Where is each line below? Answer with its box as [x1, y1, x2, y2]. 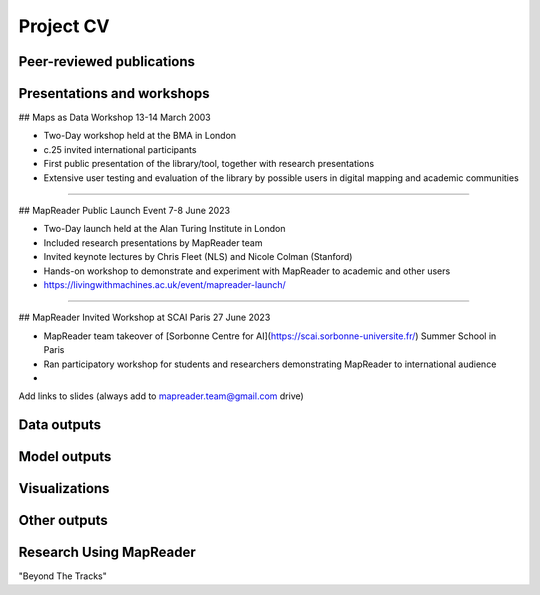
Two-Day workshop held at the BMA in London [43, 130, 237, 142]
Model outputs [18, 448, 112, 465]
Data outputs [18, 416, 102, 434]
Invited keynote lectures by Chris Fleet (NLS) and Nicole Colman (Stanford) [43, 251, 353, 263]
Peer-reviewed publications [18, 53, 195, 70]
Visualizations [18, 480, 110, 497]
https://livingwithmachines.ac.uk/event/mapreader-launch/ [43, 278, 287, 290]
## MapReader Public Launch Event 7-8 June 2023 [18, 205, 230, 217]
